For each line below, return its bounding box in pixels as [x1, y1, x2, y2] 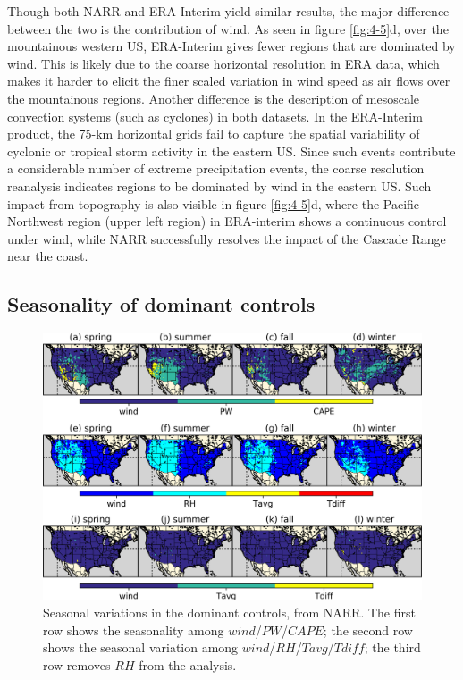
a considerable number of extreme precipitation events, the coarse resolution [7, 159, 425, 178]
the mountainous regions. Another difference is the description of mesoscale [7, 88, 420, 107]
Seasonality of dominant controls [7, 290, 316, 318]
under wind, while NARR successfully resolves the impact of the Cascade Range [7, 229, 446, 248]
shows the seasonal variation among [43, 638, 239, 657]
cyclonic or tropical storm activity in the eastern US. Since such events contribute [7, 141, 456, 160]
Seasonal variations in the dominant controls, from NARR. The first [43, 603, 416, 622]
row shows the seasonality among [43, 620, 224, 639]
